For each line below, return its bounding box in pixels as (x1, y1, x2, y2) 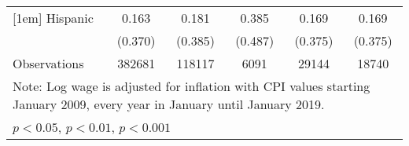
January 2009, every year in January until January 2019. (13, 95, 325, 113)
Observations (13, 54, 84, 72)
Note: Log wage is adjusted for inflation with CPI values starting (13, 77, 370, 95)
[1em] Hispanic (13, 9, 94, 27)
